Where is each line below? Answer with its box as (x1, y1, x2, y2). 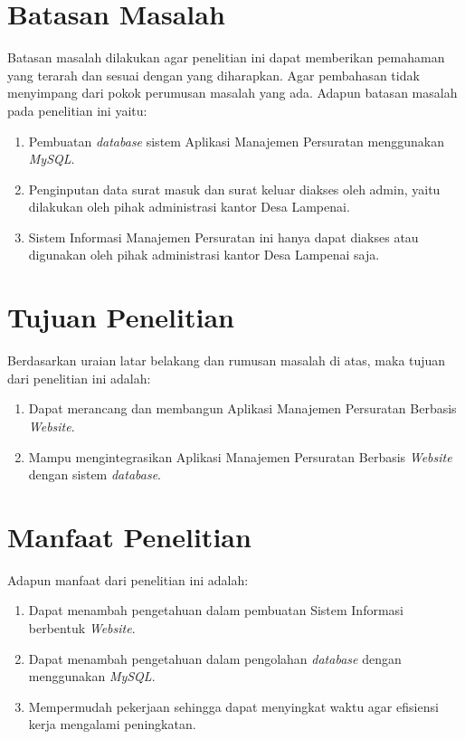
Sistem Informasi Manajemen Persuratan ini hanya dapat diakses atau (28, 227, 419, 246)
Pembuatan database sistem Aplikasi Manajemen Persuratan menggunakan (28, 131, 444, 150)
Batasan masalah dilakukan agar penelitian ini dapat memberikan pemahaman (7, 48, 445, 67)
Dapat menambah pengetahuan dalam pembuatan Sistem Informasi (28, 601, 403, 620)
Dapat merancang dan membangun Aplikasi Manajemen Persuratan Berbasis (28, 399, 457, 418)
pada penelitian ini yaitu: (7, 100, 147, 119)
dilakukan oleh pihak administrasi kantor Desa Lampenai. (28, 197, 350, 216)
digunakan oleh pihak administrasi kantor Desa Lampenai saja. (28, 245, 380, 264)
